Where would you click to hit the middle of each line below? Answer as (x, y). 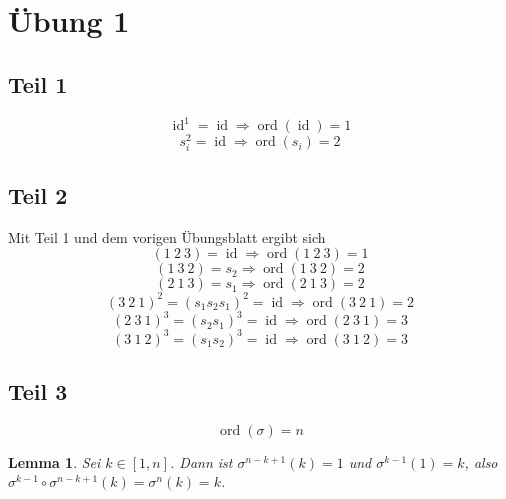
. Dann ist (201, 461)
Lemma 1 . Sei (54, 461)
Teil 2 (38, 194)
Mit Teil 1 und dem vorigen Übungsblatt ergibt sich (167, 236)
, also (481, 461)
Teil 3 (38, 391)
